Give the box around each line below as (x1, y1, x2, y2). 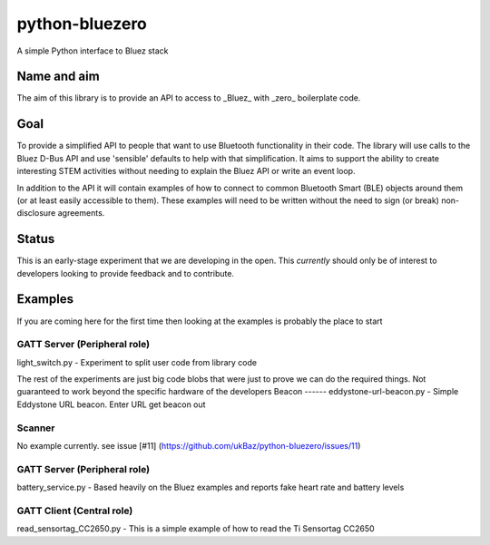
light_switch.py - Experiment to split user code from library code (16, 356, 258, 367)
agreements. (57, 208, 105, 219)
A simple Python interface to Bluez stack (16, 45, 169, 56)
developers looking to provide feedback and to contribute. (16, 268, 235, 278)
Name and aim (16, 69, 100, 84)
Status (16, 231, 55, 247)
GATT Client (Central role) (16, 504, 133, 517)
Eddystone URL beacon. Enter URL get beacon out (16, 399, 206, 410)
